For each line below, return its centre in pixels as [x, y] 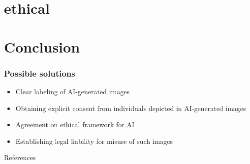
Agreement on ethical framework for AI [75, 124]
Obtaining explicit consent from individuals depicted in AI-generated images [131, 108]
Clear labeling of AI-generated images [72, 91]
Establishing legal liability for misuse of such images [94, 141]
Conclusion [42, 46]
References [20, 157]
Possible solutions [40, 73]
